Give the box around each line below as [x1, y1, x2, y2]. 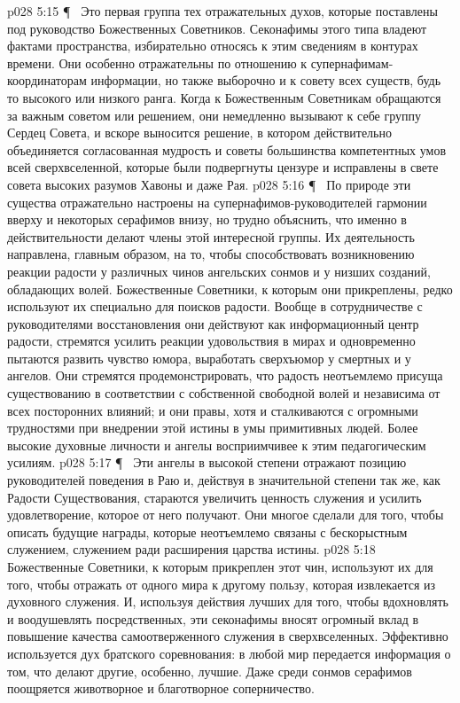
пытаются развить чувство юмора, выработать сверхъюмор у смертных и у [7, 348, 411, 367]
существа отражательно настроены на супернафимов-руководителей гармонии [7, 192, 427, 211]
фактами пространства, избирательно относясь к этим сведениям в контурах [7, 36, 418, 55]
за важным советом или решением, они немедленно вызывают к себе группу [7, 105, 422, 124]
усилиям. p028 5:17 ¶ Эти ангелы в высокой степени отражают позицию [7, 453, 407, 472]
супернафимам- [310, 53, 394, 72]
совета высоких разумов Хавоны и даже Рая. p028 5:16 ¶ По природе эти [7, 175, 411, 193]
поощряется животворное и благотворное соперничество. [7, 679, 315, 698]
